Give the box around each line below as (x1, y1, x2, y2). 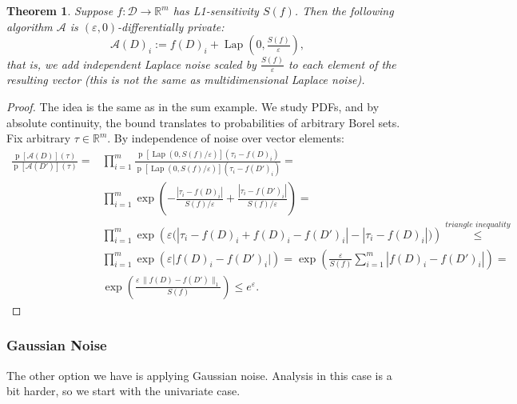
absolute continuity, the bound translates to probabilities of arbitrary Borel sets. (6, 114, 400, 130)
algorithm (6, 18, 53, 34)
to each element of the (288, 55, 396, 72)
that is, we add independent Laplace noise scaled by (6, 55, 257, 72)
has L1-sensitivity (173, 2, 259, 18)
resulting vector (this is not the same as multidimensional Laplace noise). (6, 71, 365, 88)
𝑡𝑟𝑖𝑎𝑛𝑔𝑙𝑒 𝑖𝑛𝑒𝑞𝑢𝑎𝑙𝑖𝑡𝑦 (445, 220, 511, 229)
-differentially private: (117, 18, 225, 34)
